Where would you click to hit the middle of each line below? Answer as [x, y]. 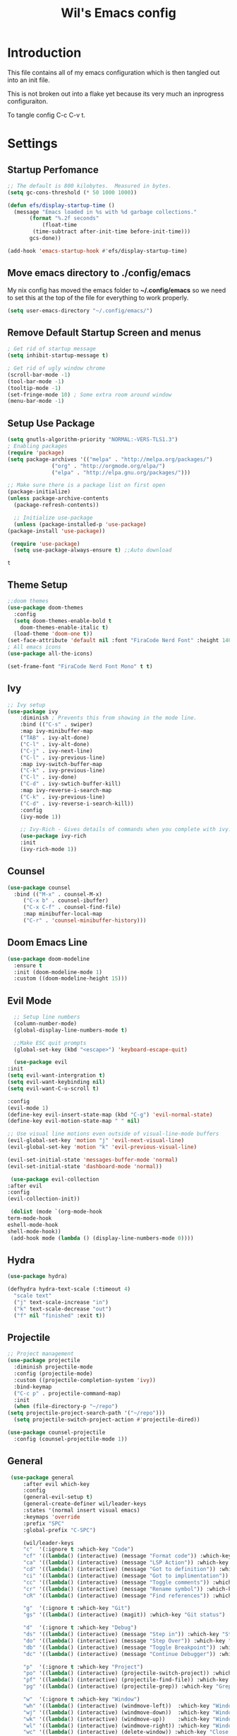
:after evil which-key [56, 1484]
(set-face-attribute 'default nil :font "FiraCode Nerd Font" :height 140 [120, 641]
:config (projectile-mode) [53, 1374]
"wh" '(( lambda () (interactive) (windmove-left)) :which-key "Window [129, 1706]
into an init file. [29, 80]
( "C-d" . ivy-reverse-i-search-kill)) [77, 804]
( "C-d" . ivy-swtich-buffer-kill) [71, 784]
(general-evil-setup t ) [58, 1497]
